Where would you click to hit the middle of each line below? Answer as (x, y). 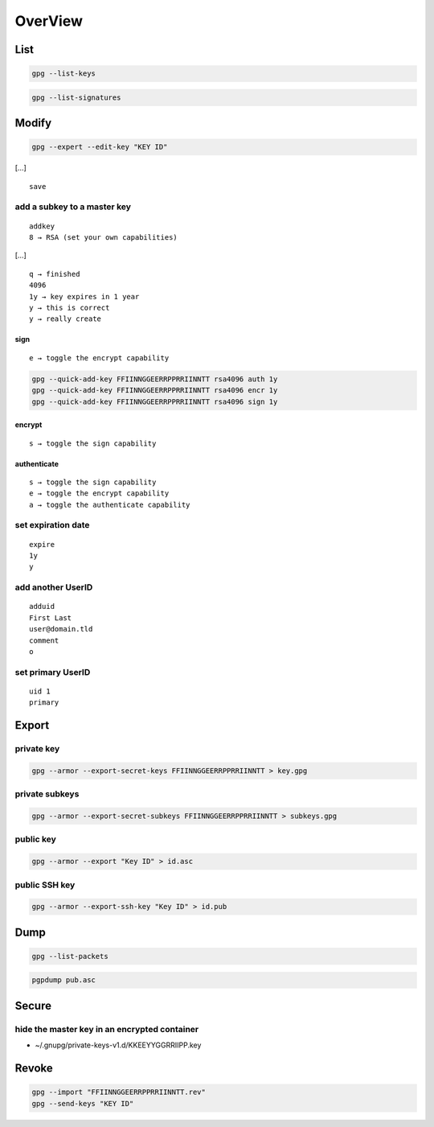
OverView (49, 21)
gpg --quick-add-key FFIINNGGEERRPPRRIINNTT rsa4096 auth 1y (155, 379)
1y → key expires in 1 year (84, 296)
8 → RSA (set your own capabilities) (104, 238)
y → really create (66, 319)
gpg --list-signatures (76, 97)
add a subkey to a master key (73, 207)
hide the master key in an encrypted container (107, 1029)
